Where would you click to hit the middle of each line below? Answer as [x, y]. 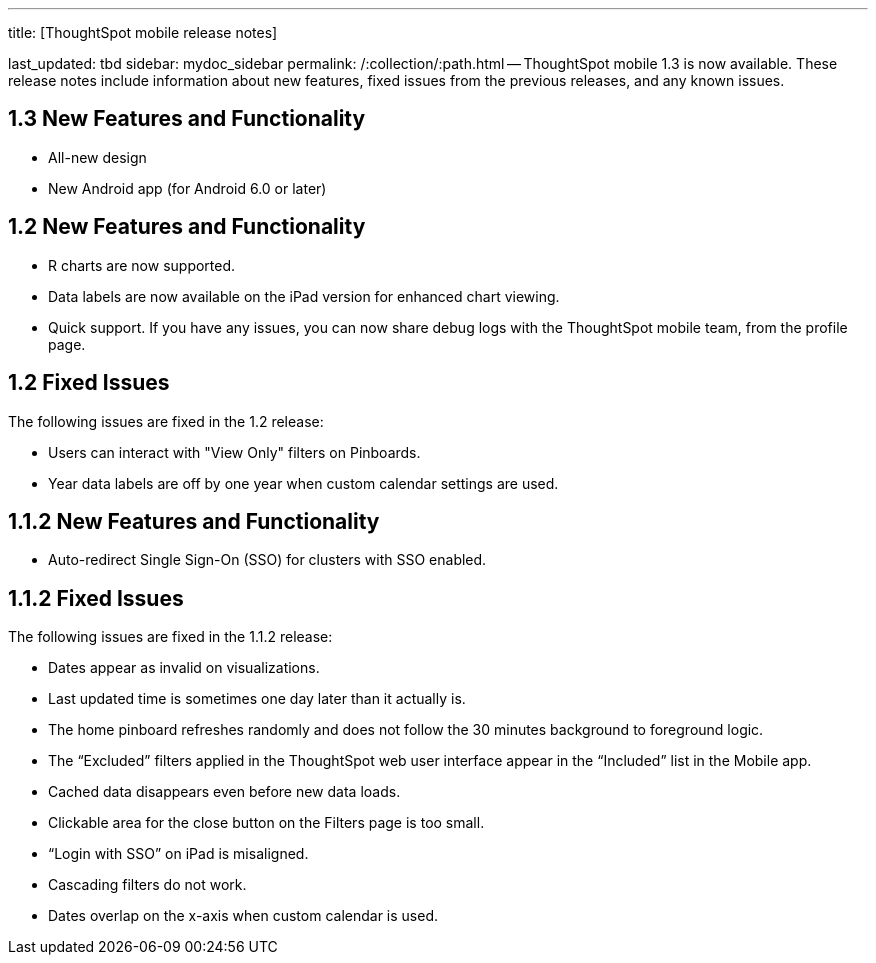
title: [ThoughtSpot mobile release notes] [143, 32]
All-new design [97, 157]
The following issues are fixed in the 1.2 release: [166, 421]
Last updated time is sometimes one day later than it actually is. [257, 699]
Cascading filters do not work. [147, 885]
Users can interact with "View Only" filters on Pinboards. [234, 452]
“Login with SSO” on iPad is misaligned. [178, 854]
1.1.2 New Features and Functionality [194, 521]
